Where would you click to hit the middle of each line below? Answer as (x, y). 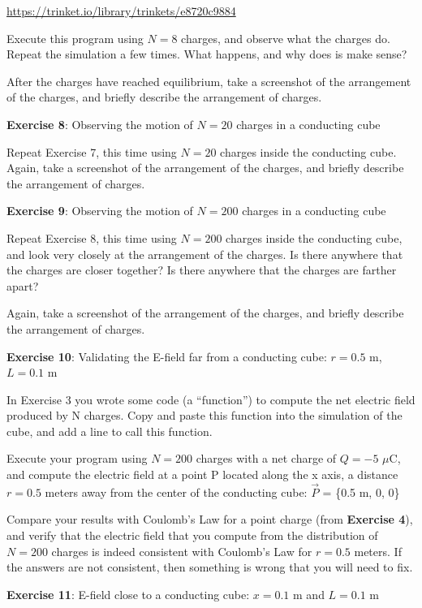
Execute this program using (75, 38)
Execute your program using (77, 458)
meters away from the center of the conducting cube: (176, 492)
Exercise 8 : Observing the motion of (100, 124)
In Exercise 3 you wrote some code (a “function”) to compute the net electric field (211, 399)
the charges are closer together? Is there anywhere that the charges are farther (202, 270)
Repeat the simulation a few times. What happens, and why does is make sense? (207, 54)
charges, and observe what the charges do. (286, 38)
